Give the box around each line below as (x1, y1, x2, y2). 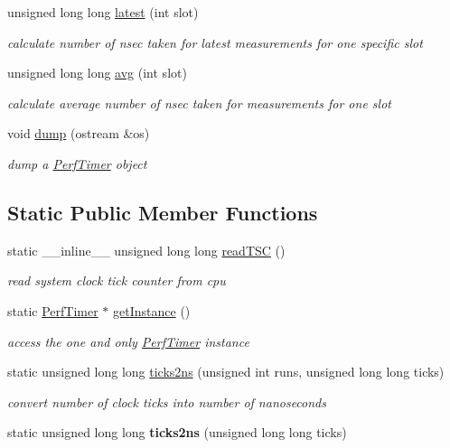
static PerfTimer (7, 301, 98, 320)
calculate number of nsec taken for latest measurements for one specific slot (7, 33, 423, 51)
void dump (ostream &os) (7, 124, 150, 143)
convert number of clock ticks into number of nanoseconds (7, 392, 326, 411)
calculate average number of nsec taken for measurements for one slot (7, 93, 391, 112)
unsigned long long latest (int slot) (7, 3, 199, 21)
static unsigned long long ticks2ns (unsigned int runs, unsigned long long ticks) (7, 362, 445, 381)
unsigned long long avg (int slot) (7, 63, 187, 82)
